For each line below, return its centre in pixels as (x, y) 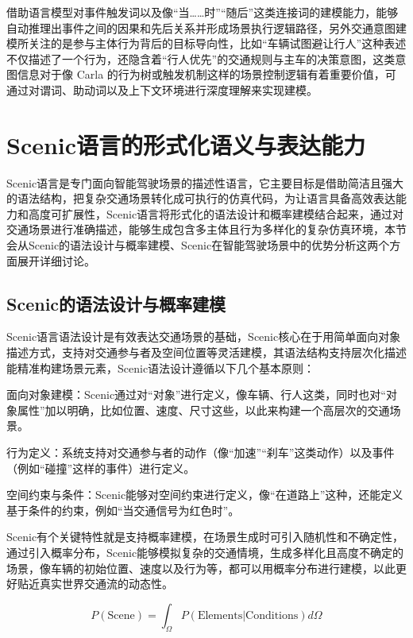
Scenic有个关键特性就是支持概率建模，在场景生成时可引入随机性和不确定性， (205, 537)
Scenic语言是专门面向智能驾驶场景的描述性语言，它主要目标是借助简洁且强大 (205, 182)
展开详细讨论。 (56, 260)
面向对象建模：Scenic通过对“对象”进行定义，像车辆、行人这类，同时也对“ (196, 394)
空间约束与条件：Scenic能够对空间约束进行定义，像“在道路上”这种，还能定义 (205, 495)
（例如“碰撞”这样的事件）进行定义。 (101, 468)
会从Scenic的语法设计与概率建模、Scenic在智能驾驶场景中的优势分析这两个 (198, 245)
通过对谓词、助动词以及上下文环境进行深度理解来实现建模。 (162, 89)
